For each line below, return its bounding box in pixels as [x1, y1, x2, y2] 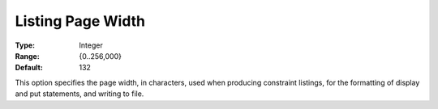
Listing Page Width [15, 12, 146, 30]
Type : [15, 40, 36, 50]
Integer [79, 40, 103, 50]
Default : [15, 63, 44, 73]
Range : [15, 51, 40, 61]
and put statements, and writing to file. [15, 89, 144, 99]
